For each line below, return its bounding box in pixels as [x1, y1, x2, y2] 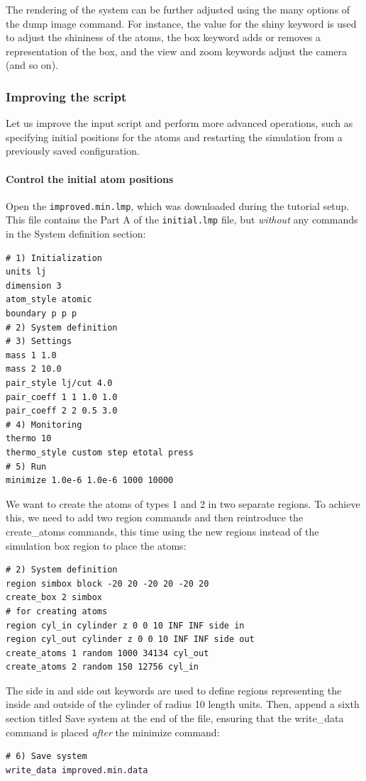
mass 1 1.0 [6, 350, 57, 360]
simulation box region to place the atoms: [6, 538, 187, 553]
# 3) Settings [6, 336, 72, 347]
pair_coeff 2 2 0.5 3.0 [6, 406, 118, 416]
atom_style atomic [6, 294, 92, 305]
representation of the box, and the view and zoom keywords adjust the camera [6, 43, 348, 58]
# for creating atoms [6, 606, 108, 616]
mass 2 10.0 [6, 364, 62, 375]
